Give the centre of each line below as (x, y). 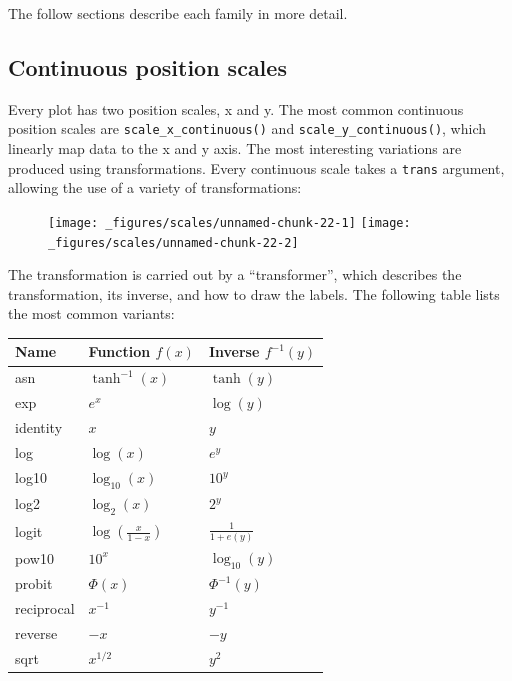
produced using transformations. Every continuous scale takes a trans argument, (256, 167)
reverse (36, 633)
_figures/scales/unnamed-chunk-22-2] (173, 242)
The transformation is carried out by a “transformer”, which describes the (235, 274)
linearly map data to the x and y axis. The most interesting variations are (235, 148)
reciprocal (45, 608)
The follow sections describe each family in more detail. (178, 13)
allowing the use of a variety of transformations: (155, 187)
